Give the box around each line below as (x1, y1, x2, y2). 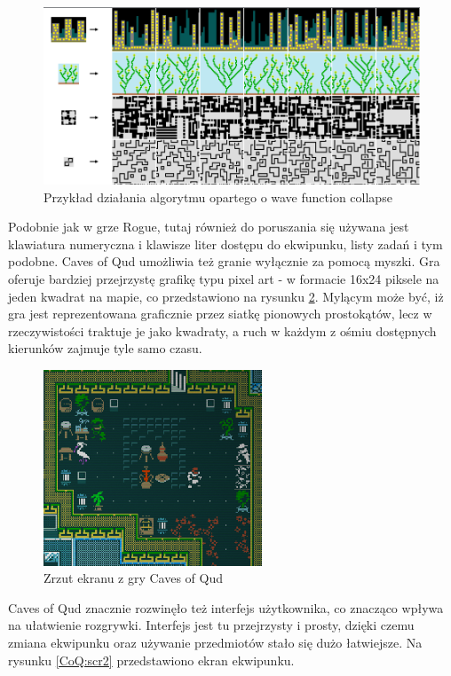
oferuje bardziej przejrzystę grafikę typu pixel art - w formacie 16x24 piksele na (8, 269, 439, 287)
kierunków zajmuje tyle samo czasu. (8, 339, 202, 358)
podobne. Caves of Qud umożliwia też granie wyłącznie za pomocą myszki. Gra (8, 252, 440, 271)
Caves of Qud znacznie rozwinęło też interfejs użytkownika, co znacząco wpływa (8, 598, 444, 617)
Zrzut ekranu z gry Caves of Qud (44, 569, 224, 587)
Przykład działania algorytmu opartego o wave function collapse (44, 187, 392, 206)
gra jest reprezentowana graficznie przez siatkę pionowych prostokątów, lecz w (8, 304, 432, 323)
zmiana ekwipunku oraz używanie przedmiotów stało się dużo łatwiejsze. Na (8, 633, 423, 652)
